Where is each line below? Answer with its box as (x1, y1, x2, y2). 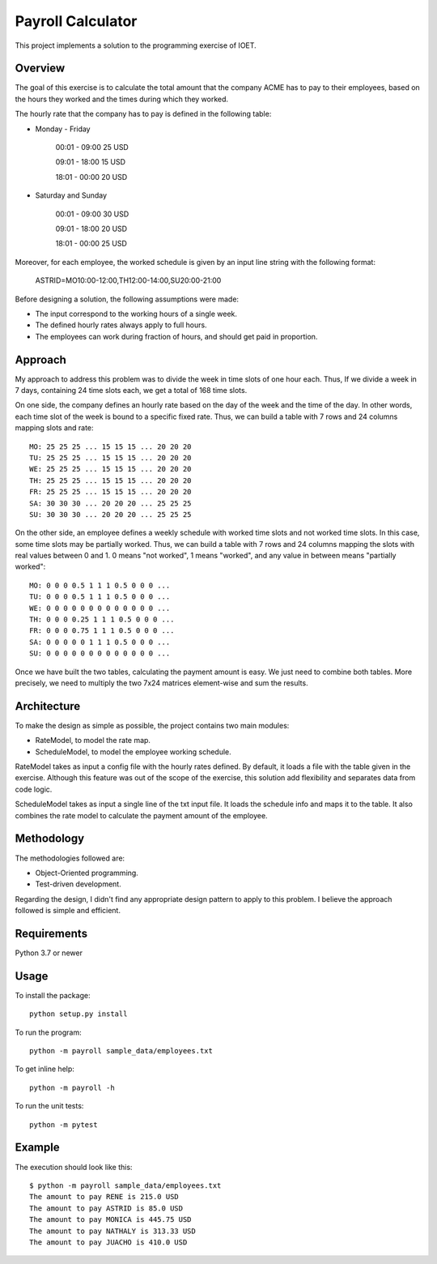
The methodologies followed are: (15, 853, 125, 863)
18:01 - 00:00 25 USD (55, 239, 127, 249)
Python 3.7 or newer (15, 948, 83, 958)
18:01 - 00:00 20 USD (55, 172, 128, 181)
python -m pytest (29, 1120, 98, 1129)
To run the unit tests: (15, 1101, 84, 1111)
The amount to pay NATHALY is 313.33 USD (29, 1226, 196, 1236)
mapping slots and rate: (15, 423, 94, 433)
